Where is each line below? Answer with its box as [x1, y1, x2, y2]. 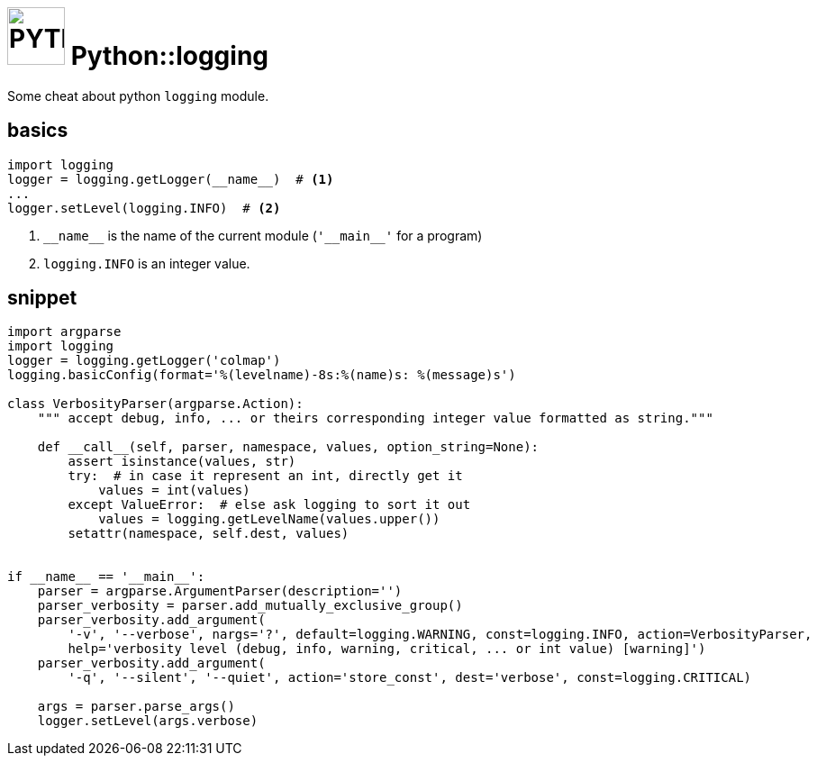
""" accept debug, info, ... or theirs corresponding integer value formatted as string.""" [37, 411, 713, 426]
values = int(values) [98, 483, 250, 498]
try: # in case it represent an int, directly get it [68, 468, 463, 484]
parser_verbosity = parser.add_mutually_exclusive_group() [37, 598, 463, 613]
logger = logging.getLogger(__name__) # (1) [7, 171, 334, 186]
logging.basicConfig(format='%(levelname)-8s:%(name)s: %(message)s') [7, 368, 516, 383]
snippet [7, 286, 77, 310]
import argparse [7, 324, 122, 340]
